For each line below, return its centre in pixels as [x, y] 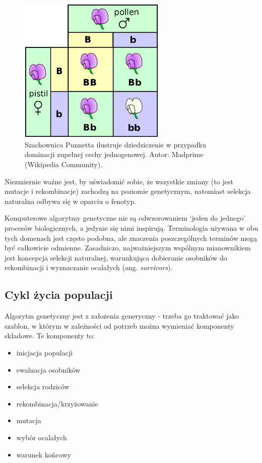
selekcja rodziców [43, 387]
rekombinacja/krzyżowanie [57, 403]
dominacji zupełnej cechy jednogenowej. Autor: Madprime [114, 154]
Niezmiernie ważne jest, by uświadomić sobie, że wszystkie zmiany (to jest [119, 181]
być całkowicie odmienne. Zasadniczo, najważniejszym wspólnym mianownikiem [128, 248]
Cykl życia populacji [59, 295]
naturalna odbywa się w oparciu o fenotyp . [71, 201]
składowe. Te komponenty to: [50, 336]
